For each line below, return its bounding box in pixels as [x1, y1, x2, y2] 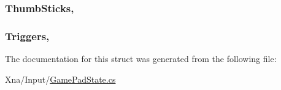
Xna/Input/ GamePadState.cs [5, 72, 116, 85]
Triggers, [5, 28, 50, 43]
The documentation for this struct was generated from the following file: [5, 52, 277, 65]
